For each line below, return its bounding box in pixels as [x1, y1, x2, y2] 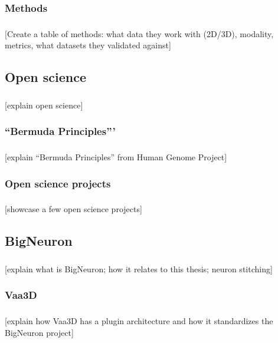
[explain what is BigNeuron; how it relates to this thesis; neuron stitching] [5, 262, 273, 275]
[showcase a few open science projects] [5, 203, 142, 215]
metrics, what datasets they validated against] [5, 39, 171, 51]
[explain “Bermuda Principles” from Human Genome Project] [5, 151, 227, 163]
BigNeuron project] [5, 326, 74, 338]
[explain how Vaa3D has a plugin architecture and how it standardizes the [5, 315, 273, 327]
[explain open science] [5, 98, 83, 111]
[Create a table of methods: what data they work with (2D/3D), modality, [5, 27, 274, 39]
